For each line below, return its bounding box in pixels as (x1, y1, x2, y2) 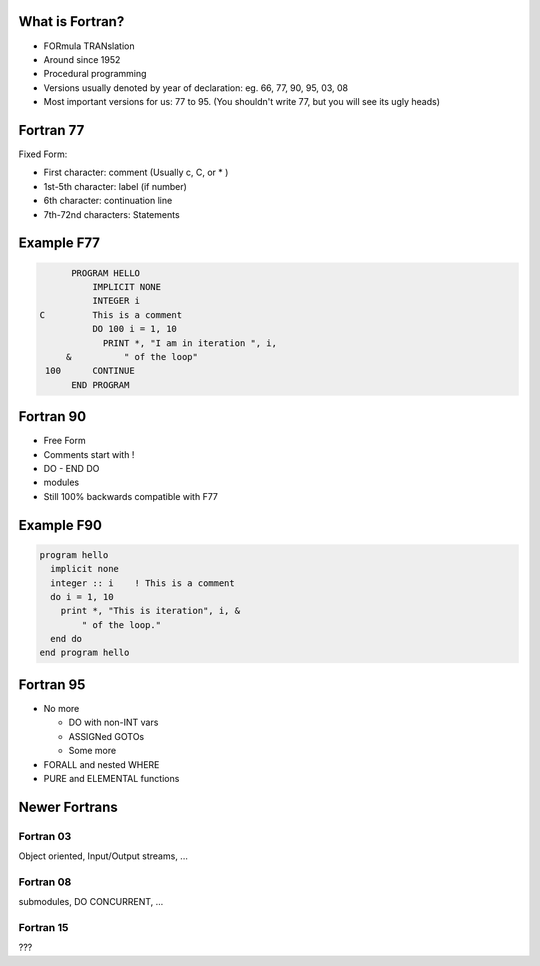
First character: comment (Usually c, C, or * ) (43, 166, 229, 179)
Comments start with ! (43, 448, 135, 460)
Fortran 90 (18, 408, 87, 425)
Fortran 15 (18, 920, 69, 934)
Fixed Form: (18, 148, 68, 160)
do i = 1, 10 (50, 591, 114, 602)
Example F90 (18, 516, 102, 534)
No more (43, 702, 80, 714)
